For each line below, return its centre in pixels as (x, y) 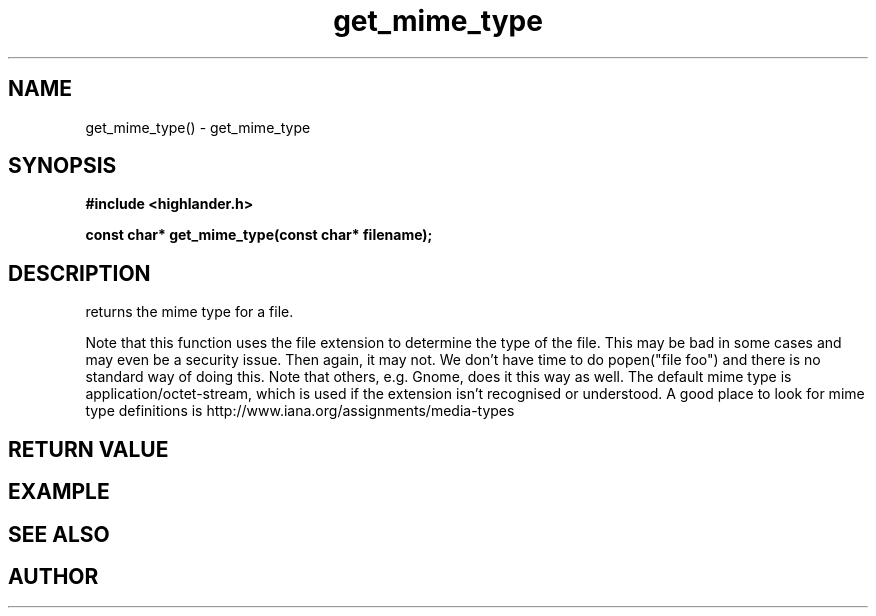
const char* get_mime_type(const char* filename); (259, 235)
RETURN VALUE (88, 449)
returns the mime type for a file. (189, 312)
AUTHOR (53, 576)
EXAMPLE (59, 492)
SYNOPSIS (62, 166)
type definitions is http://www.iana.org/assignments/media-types (300, 411)
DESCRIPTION (79, 273)
